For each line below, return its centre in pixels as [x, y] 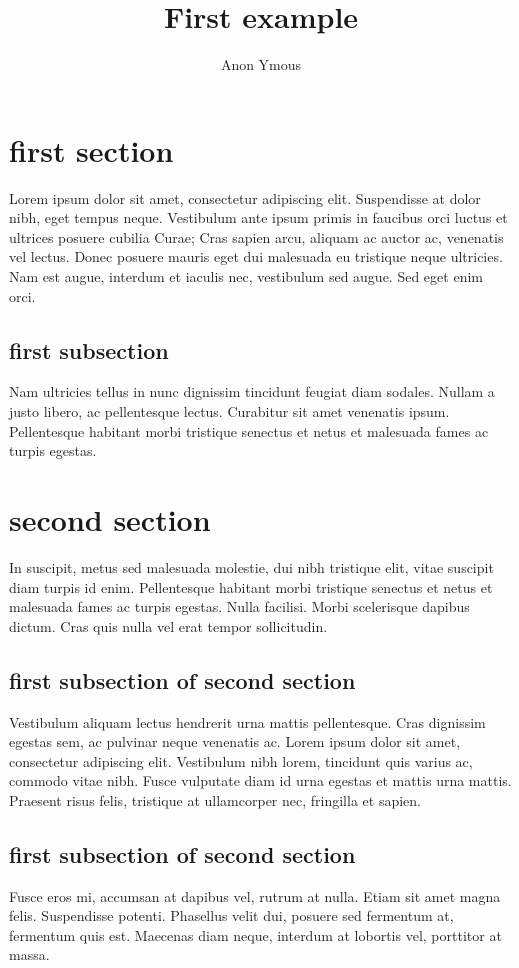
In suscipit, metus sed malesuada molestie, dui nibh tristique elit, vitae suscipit [251, 566]
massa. [29, 954]
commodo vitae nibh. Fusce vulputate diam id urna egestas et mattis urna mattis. [260, 780]
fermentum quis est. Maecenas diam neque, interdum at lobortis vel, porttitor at [255, 934]
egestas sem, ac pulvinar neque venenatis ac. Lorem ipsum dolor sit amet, [235, 741]
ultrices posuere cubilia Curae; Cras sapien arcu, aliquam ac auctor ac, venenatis [256, 236]
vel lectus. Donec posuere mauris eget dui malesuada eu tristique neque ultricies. [256, 256]
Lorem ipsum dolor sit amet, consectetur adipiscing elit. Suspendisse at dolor [245, 197]
